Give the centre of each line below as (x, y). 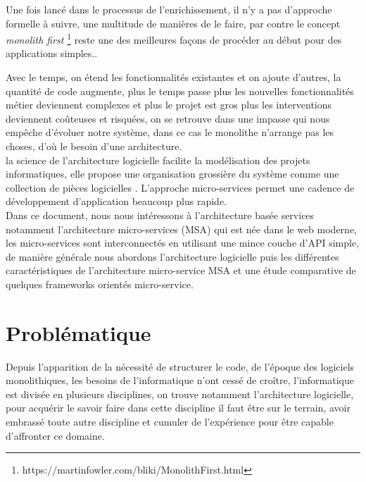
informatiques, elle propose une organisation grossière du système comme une (172, 174)
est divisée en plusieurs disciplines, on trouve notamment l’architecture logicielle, (180, 394)
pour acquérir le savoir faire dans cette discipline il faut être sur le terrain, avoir (178, 408)
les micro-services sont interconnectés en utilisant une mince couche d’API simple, (183, 243)
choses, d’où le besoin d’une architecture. (94, 146)
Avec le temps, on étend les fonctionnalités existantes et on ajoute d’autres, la (173, 77)
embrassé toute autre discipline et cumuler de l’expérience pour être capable (170, 422)
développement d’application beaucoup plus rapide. (116, 201)
